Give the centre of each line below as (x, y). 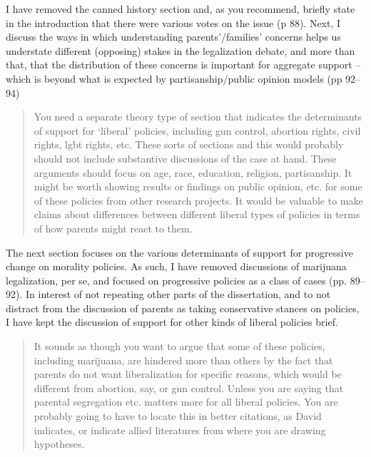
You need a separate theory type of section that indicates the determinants (198, 117)
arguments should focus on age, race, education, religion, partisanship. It (193, 172)
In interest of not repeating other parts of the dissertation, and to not (178, 294)
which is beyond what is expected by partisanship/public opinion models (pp (174, 78)
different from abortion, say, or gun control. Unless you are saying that (189, 387)
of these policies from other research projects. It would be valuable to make (198, 200)
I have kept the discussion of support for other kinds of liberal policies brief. (172, 322)
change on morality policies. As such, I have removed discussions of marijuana (176, 266)
